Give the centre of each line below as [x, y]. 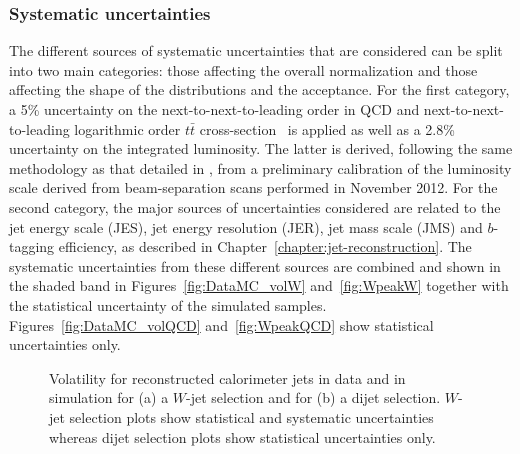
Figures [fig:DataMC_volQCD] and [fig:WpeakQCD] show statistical [221, 324]
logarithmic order [127, 128]
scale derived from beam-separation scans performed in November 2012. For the [253, 187]
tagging [32, 246]
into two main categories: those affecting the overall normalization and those [243, 69]
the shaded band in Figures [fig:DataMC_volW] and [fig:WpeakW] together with [259, 285]
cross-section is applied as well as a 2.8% [327, 128]
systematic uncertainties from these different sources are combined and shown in [255, 265]
